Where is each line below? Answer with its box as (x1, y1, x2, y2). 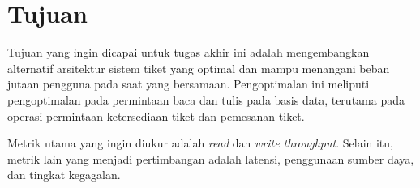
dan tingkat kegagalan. (7, 166, 121, 183)
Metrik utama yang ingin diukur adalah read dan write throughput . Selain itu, (7, 135, 393, 152)
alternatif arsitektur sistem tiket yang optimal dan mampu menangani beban (7, 59, 390, 76)
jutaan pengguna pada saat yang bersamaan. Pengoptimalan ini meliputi (7, 75, 370, 92)
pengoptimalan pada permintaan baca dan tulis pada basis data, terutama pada (7, 91, 405, 108)
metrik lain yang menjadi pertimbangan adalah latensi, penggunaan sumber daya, (7, 150, 414, 167)
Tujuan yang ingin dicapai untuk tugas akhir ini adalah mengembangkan (7, 44, 370, 61)
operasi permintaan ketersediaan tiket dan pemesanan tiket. (7, 107, 305, 124)
